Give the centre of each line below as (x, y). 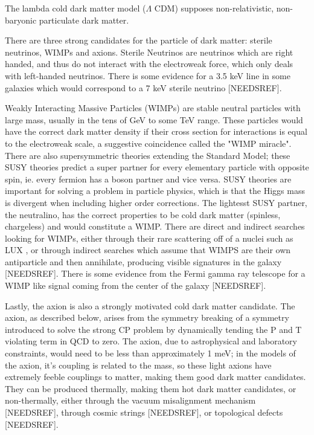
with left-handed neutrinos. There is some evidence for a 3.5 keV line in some (148, 75)
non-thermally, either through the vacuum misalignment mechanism (130, 400)
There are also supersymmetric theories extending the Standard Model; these (148, 155)
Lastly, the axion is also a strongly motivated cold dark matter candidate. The (150, 305)
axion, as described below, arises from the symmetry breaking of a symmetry (147, 317)
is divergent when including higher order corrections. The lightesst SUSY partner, (156, 202)
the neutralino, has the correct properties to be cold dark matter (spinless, (143, 214)
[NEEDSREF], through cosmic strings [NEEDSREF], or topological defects (144, 412)
